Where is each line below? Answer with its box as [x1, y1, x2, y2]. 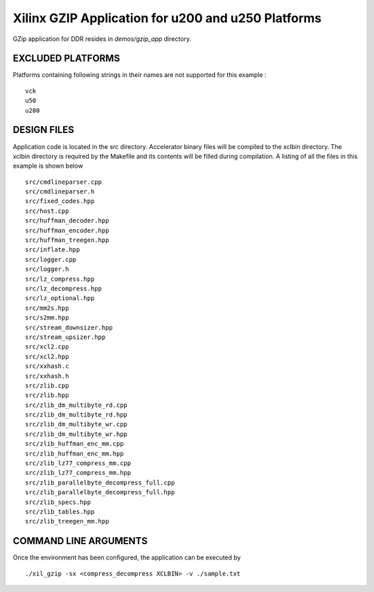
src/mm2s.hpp [25, 304, 69, 312]
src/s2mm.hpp [25, 314, 69, 322]
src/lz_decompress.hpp [25, 285, 103, 293]
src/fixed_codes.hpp [25, 198, 95, 205]
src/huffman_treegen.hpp [25, 236, 109, 244]
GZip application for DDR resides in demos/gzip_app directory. [12, 35, 192, 43]
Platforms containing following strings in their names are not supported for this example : [12, 71, 267, 79]
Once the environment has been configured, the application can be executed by [12, 553, 241, 561]
